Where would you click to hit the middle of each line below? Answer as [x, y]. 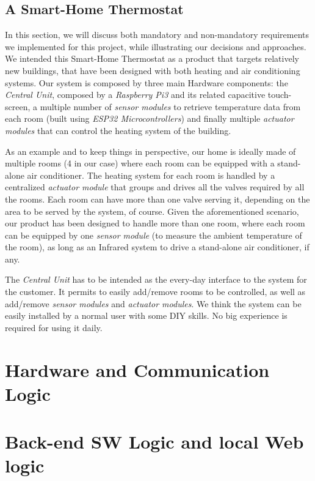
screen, [18, 106]
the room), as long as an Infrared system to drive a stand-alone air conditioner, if [157, 247]
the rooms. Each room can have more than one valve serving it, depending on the [157, 199]
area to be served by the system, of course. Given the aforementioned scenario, [152, 211]
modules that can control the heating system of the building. [118, 130]
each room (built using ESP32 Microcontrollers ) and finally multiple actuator [150, 118]
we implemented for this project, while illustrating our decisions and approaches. [156, 46]
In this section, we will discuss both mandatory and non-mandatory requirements [157, 35]
